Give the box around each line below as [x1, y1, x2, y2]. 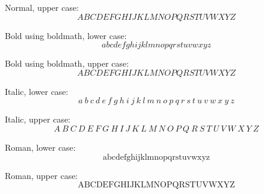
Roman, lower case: [5, 141, 76, 153]
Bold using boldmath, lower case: [5, 29, 127, 41]
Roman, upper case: [5, 169, 78, 181]
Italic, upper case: [5, 113, 71, 126]
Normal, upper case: [5, 1, 79, 13]
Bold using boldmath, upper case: [5, 57, 129, 70]
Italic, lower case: [5, 85, 69, 97]
